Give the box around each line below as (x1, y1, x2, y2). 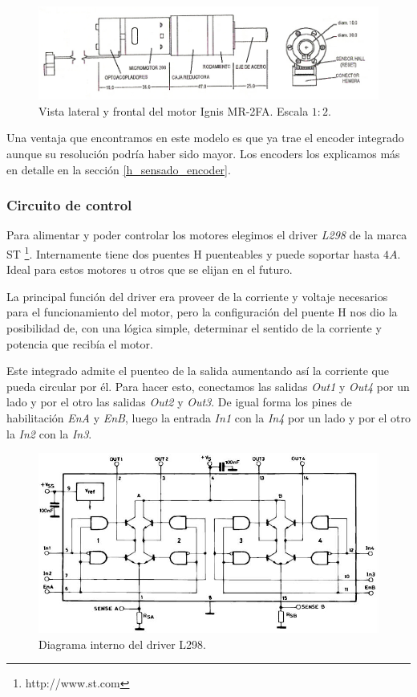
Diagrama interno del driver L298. (38, 635, 207, 652)
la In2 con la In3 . (6, 425, 92, 442)
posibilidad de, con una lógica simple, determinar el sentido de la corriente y (6, 320, 382, 336)
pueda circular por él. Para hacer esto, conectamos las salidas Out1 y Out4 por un (6, 377, 410, 394)
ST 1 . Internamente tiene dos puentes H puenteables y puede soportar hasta (6, 243, 380, 262)
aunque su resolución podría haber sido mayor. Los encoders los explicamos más (6, 145, 400, 161)
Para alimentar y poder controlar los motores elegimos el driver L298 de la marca (6, 226, 407, 243)
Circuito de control (6, 195, 132, 215)
